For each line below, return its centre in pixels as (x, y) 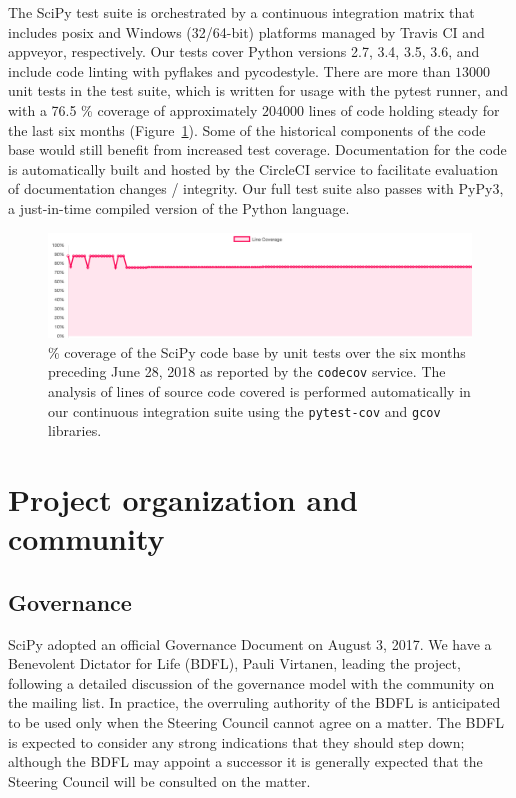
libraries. (75, 430)
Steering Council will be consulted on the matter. (159, 780)
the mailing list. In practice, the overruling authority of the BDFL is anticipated (254, 702)
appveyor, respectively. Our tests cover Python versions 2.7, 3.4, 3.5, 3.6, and (244, 51)
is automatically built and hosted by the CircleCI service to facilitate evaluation (253, 168)
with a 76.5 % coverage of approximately (133, 109)
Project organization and (183, 498)
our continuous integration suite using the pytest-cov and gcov (244, 410)
